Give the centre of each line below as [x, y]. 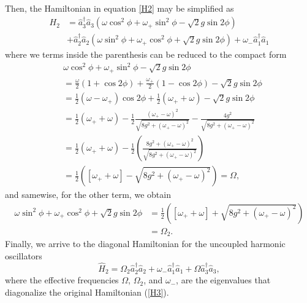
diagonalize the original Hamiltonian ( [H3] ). [87, 292]
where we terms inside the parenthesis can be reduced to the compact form [146, 54]
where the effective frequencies [62, 280]
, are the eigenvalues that [223, 280]
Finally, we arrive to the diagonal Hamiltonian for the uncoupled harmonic [145, 244]
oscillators [24, 255]
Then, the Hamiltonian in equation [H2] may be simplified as [119, 8]
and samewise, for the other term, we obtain [88, 195]
